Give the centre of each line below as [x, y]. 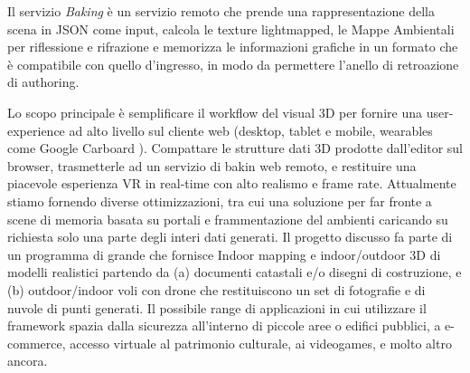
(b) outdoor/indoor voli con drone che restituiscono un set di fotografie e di [216, 289]
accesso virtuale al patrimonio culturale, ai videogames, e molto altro [261, 343]
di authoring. [43, 82]
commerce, [37, 343]
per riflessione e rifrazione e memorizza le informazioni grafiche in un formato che [233, 47]
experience [36, 130]
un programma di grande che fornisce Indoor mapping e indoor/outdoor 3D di [224, 254]
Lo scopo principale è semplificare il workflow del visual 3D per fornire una [215, 112]
